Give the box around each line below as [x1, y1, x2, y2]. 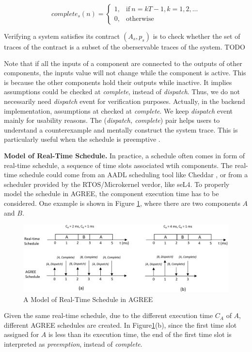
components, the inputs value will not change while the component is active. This [4, 67, 246, 78]
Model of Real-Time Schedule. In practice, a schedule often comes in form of [4, 150, 245, 160]
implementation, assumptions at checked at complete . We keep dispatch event [4, 105, 233, 116]
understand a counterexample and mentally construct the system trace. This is [4, 124, 238, 134]
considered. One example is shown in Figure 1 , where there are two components [4, 198, 240, 208]
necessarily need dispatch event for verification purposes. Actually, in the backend [4, 96, 245, 106]
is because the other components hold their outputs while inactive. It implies [4, 77, 232, 87]
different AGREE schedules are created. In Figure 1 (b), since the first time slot [4, 319, 237, 330]
